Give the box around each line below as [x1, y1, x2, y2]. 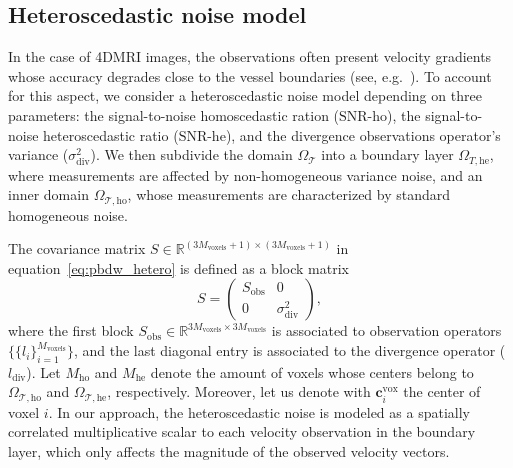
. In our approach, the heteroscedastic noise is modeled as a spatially [48, 401, 470, 422]
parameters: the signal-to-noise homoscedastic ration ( [8, 104, 340, 125]
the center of [403, 381, 481, 402]
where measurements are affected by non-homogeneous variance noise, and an [8, 164, 483, 185]
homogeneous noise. [8, 204, 128, 225]
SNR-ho [339, 109, 388, 124]
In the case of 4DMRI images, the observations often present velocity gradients [8, 46, 492, 67]
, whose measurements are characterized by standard [127, 184, 451, 205]
